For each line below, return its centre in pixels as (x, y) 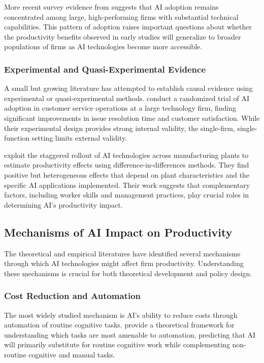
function (17, 138)
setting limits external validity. (79, 138)
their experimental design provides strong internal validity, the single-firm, (120, 128)
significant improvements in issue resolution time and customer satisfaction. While (132, 118)
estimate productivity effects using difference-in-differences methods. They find (127, 165)
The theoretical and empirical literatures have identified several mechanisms (122, 253)
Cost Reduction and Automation (73, 296)
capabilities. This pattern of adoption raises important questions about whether (128, 27)
